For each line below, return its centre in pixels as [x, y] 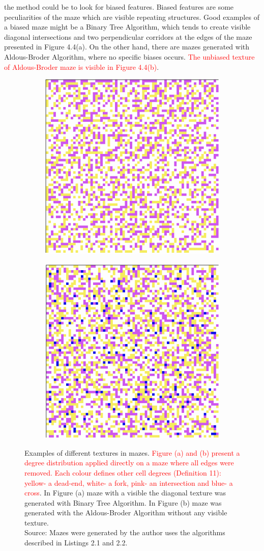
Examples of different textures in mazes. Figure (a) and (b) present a [132, 452]
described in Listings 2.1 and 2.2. [76, 543]
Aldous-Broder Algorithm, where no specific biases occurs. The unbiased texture [129, 56]
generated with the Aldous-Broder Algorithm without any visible [126, 513]
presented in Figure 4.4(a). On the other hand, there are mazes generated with [127, 47]
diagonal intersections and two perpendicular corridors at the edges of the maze [128, 36]
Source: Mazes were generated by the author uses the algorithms [125, 532]
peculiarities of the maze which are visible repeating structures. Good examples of [132, 17]
